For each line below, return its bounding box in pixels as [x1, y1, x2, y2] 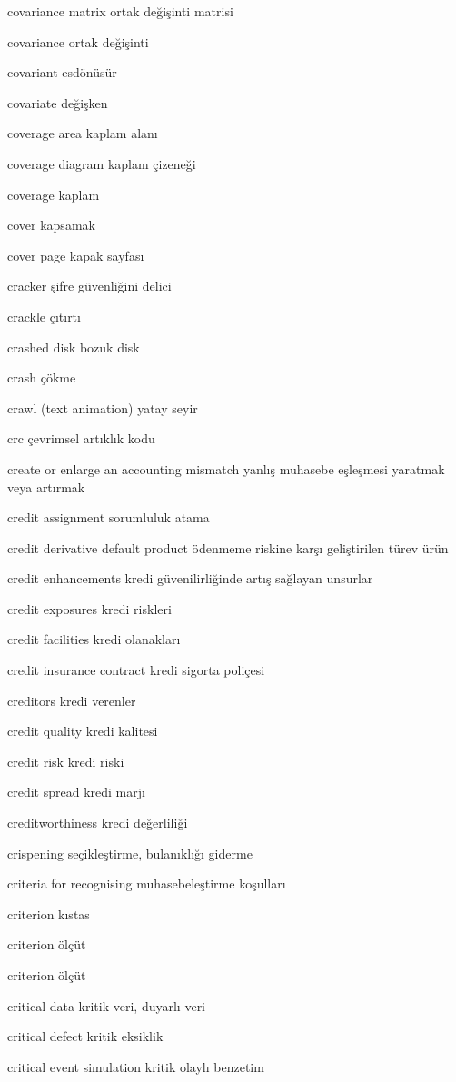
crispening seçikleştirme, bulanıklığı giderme [7, 843, 253, 862]
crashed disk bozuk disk [7, 337, 140, 356]
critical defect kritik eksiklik [7, 1027, 164, 1046]
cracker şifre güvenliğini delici [7, 276, 172, 295]
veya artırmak [7, 477, 85, 496]
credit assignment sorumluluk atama [7, 508, 210, 527]
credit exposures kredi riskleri [7, 599, 172, 618]
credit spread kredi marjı [7, 782, 145, 801]
